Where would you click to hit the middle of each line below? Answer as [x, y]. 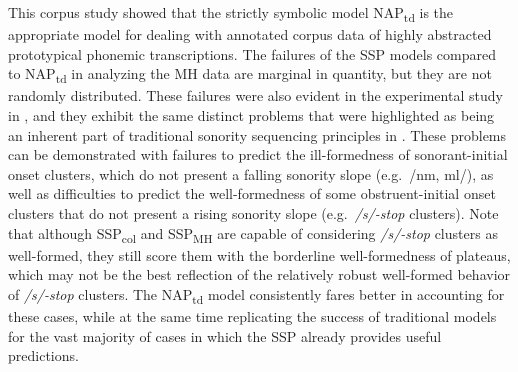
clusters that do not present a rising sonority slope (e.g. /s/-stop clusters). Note [253, 213]
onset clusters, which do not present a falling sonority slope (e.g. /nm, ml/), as [251, 173]
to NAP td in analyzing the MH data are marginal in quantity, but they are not [250, 75]
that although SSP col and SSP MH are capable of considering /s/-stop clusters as [253, 234]
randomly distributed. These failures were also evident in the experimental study [255, 95]
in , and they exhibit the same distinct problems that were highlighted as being [251, 115]
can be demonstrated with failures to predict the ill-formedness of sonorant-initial [258, 154]
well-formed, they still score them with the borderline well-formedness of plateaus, [259, 254]
